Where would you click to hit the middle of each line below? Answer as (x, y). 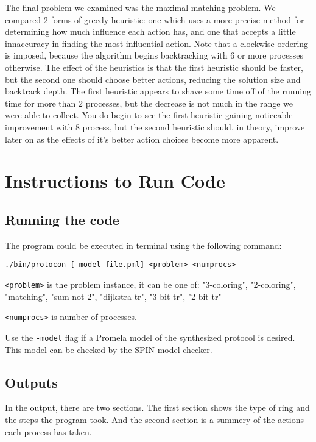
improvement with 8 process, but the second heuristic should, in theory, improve (155, 127)
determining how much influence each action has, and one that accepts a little (150, 31)
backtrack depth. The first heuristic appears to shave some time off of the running (158, 91)
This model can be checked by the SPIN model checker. (109, 349)
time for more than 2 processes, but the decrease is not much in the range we (149, 103)
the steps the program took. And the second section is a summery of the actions (154, 419)
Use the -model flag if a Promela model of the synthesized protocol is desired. (150, 337)
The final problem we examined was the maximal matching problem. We (140, 7)
